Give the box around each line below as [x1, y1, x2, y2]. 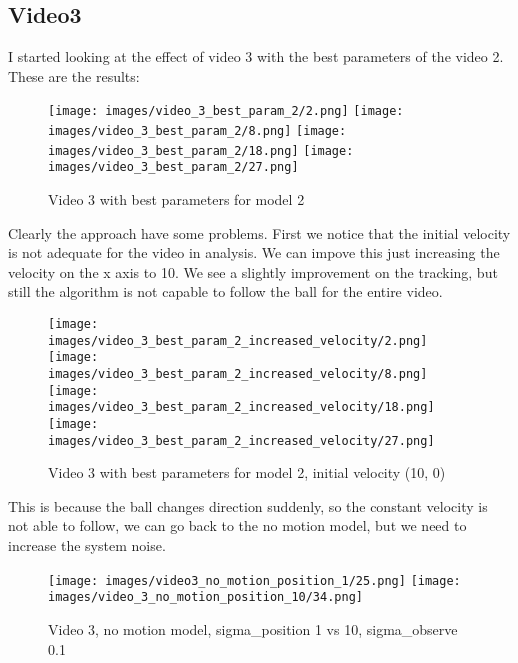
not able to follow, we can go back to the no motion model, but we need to [8, 515, 467, 536]
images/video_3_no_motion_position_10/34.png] [48, 590, 363, 605]
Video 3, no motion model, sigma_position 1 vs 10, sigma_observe [48, 618, 458, 639]
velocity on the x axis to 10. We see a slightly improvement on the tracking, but [8, 261, 498, 282]
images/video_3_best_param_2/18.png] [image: [48, 143, 354, 158]
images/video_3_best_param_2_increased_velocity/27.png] [48, 433, 435, 448]
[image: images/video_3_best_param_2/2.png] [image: [48, 104, 404, 119]
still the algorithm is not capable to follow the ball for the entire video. [8, 281, 443, 302]
